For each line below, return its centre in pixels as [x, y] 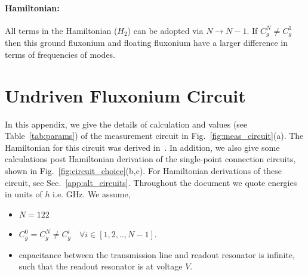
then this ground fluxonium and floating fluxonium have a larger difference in [146, 43]
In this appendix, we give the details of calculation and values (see [126, 124]
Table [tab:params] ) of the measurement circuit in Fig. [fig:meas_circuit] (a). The [154, 136]
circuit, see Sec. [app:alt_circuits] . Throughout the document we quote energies [151, 182]
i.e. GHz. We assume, [92, 194]
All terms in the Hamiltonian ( [61, 30]
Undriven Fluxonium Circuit [125, 95]
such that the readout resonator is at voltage [101, 266]
